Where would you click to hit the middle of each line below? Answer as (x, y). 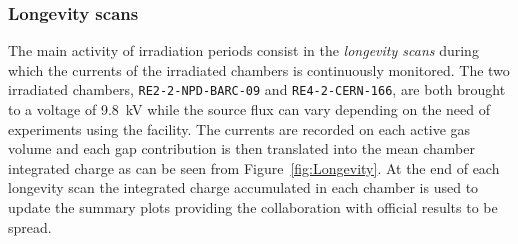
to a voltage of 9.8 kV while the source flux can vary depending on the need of (249, 109)
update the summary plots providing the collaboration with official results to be (253, 207)
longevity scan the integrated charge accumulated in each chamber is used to (243, 187)
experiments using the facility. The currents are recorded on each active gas (239, 128)
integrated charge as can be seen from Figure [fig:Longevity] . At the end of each (254, 167)
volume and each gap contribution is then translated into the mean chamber (241, 148)
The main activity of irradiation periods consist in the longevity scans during (243, 50)
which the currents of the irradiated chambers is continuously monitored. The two (259, 69)
